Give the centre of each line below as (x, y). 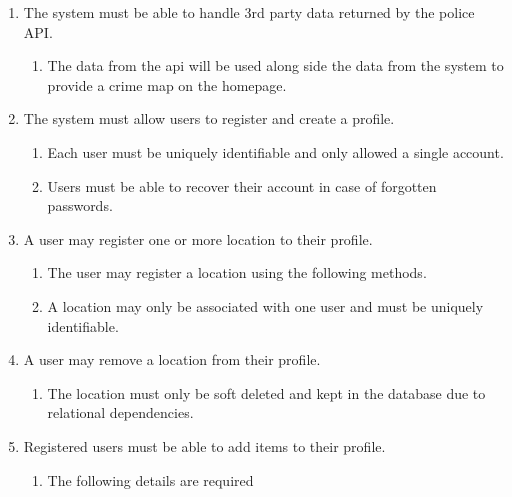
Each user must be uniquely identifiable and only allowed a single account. (275, 151)
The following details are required (150, 479)
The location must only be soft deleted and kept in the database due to (266, 392)
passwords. (80, 205)
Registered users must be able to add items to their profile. (204, 445)
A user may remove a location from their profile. (172, 359)
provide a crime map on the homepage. (167, 84)
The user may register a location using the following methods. (237, 272)
